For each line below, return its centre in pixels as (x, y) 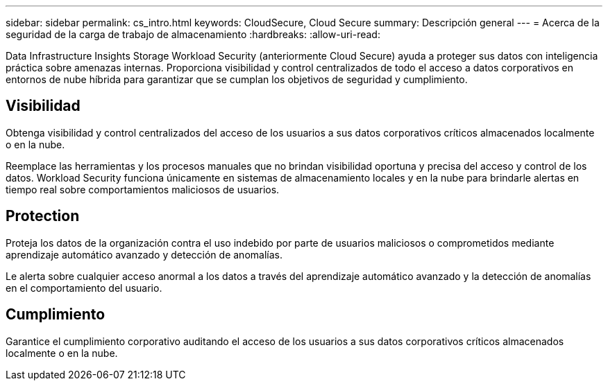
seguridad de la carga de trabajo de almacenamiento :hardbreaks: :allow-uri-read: (193, 34)
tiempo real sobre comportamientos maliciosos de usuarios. (143, 189)
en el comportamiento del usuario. (84, 288)
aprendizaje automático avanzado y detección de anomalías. (144, 254)
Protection (43, 216)
